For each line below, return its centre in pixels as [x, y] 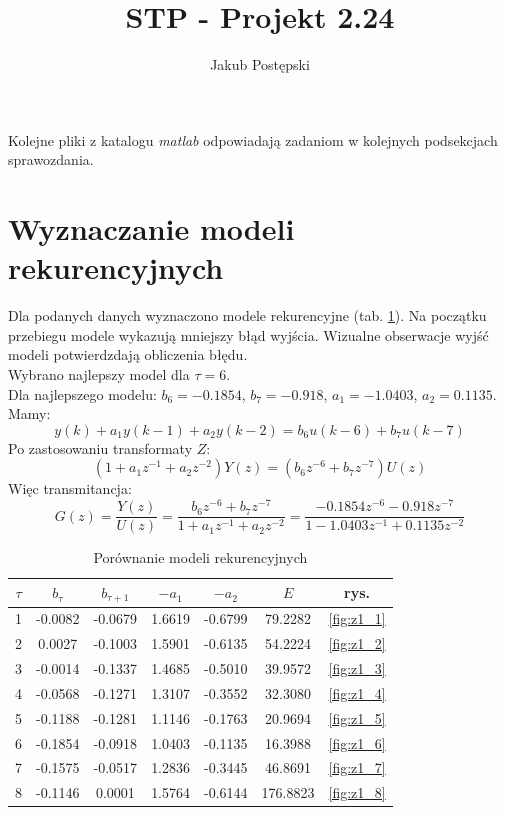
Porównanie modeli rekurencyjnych [200, 557]
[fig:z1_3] [357, 668]
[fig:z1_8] [357, 792]
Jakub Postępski [260, 64]
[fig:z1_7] [357, 767]
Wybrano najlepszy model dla [99, 374]
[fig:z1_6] [357, 742]
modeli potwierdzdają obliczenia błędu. [128, 354]
